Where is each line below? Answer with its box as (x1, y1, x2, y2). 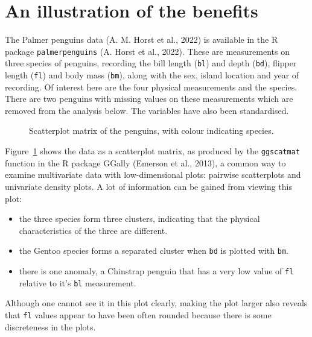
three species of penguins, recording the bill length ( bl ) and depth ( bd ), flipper (5, 57, 297, 69)
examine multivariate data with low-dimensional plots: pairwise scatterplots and (5, 168, 301, 181)
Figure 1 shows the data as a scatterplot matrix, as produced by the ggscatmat (5, 145, 301, 157)
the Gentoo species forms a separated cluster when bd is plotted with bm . (19, 244, 288, 257)
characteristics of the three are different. (19, 224, 168, 236)
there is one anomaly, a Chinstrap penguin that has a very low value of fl (19, 264, 294, 277)
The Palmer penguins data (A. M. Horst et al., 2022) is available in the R (5, 33, 278, 46)
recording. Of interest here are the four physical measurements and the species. (5, 80, 298, 93)
